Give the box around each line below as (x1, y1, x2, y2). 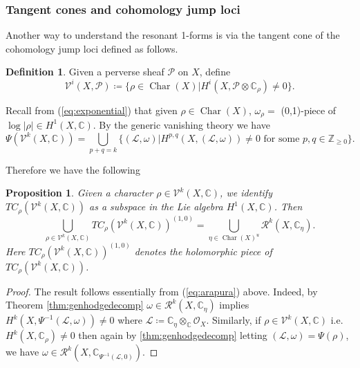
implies (219, 297, 249, 312)
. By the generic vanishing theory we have (93, 117, 270, 131)
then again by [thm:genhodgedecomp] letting (78, 328, 267, 342)
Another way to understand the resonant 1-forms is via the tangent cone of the (6, 28, 340, 42)
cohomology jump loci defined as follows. (6, 41, 178, 55)
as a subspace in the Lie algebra (89, 199, 223, 214)
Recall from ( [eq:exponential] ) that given (6, 102, 178, 117)
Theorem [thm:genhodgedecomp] (6, 297, 144, 312)
